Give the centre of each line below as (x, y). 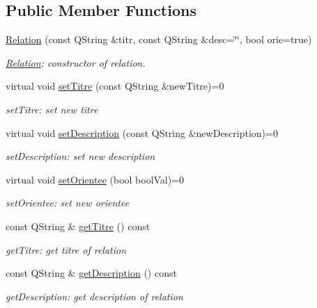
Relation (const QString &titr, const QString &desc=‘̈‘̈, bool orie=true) (159, 39)
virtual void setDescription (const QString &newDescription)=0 (142, 132)
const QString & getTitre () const (78, 226)
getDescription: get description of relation (94, 296)
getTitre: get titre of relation (66, 249)
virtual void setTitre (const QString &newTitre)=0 (115, 86)
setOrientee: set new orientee (68, 203)
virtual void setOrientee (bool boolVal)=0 (95, 179)
